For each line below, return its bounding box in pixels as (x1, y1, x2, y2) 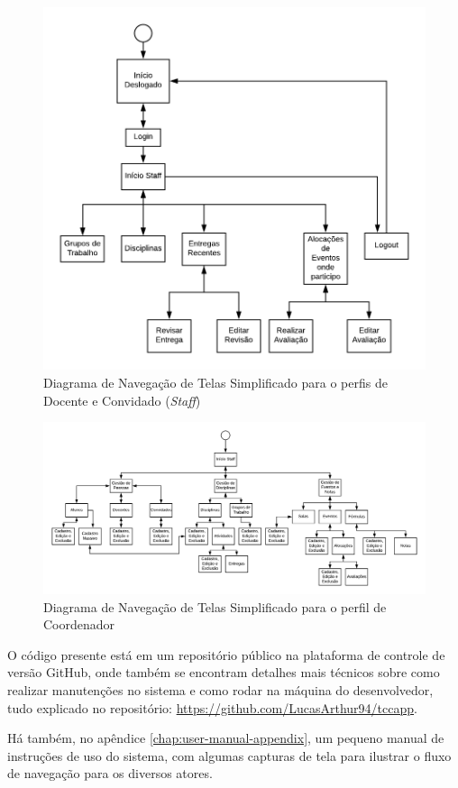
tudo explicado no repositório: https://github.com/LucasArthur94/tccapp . (7, 698, 417, 717)
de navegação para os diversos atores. (7, 764, 213, 783)
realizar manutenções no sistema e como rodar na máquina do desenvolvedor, (7, 680, 434, 699)
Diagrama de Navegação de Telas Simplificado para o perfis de (43, 372, 388, 391)
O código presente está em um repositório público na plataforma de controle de (7, 645, 445, 664)
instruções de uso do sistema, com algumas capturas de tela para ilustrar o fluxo (7, 746, 452, 765)
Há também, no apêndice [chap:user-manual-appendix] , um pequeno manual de (7, 728, 444, 747)
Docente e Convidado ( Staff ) (43, 390, 201, 409)
